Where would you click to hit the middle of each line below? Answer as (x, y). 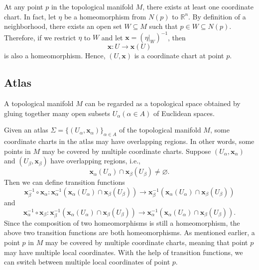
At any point (24, 6)
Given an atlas (26, 130)
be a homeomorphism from (105, 16)
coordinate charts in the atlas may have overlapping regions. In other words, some (129, 141)
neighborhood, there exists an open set (63, 26)
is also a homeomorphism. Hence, (55, 56)
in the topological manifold (92, 6)
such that (163, 26)
